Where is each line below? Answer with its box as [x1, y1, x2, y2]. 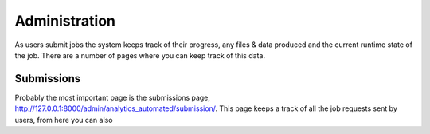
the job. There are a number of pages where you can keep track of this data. [14, 50, 266, 60]
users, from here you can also [14, 115, 113, 124]
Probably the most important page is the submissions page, [14, 93, 211, 102]
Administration [14, 12, 115, 30]
